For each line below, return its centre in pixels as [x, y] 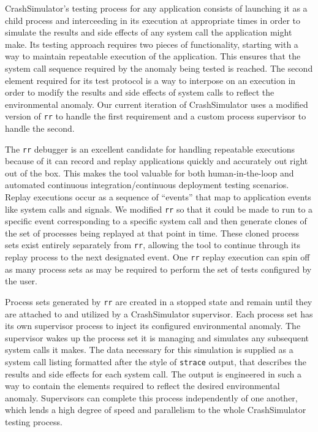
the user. [21, 281]
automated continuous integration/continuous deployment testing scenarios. [147, 185]
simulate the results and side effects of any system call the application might [149, 32]
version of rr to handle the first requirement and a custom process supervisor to [156, 116]
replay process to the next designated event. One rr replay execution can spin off [157, 257]
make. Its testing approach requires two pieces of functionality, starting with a [152, 44]
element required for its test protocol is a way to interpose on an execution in [150, 80]
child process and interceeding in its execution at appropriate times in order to [153, 20]
